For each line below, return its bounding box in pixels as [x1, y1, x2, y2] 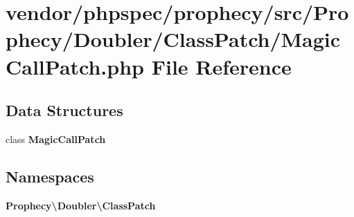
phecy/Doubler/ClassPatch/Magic [6, 25, 341, 53]
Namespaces [6, 165, 94, 187]
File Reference [151, 52, 292, 80]
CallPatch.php [6, 52, 144, 80]
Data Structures [6, 100, 123, 121]
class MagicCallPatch [6, 131, 106, 146]
